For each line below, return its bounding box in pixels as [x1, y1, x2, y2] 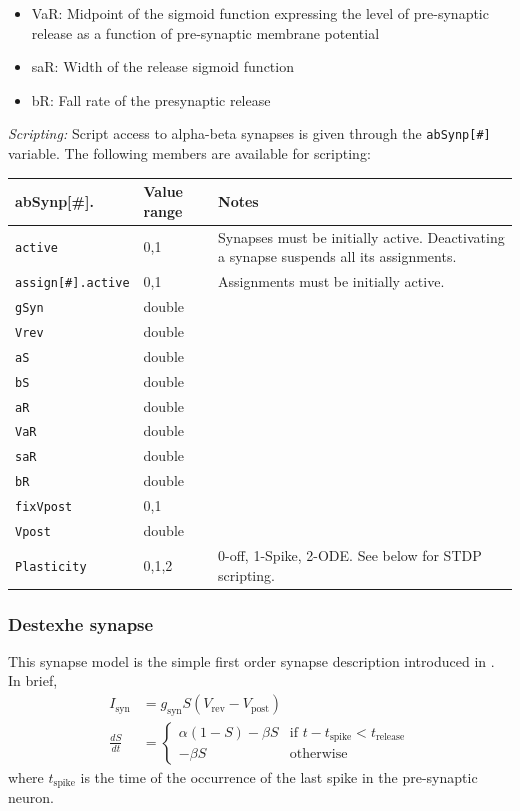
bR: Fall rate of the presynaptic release [31, 89, 271, 110]
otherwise [289, 747, 348, 762]
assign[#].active [15, 276, 130, 290]
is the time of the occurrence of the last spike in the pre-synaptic [80, 766, 478, 787]
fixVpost [15, 500, 73, 515]
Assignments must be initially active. [218, 271, 445, 292]
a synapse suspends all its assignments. [218, 246, 457, 267]
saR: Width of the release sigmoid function [31, 56, 294, 77]
